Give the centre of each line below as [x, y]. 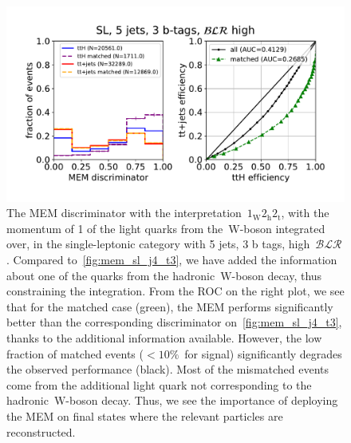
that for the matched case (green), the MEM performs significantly [170, 306]
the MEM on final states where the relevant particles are [145, 416]
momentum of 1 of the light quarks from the [115, 228]
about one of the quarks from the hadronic [111, 275]
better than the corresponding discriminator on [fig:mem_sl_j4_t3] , [174, 322]
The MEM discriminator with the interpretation [124, 213]
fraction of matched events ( [75, 353]
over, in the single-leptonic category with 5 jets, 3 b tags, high [158, 244]
